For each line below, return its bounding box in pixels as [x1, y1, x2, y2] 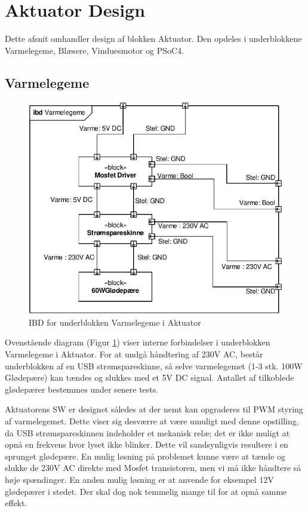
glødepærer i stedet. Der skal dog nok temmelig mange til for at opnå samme [5, 485, 287, 497]
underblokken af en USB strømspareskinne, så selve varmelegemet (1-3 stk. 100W [5, 359, 303, 372]
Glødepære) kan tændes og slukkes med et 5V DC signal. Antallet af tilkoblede [5, 371, 294, 384]
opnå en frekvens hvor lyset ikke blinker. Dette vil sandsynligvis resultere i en [5, 438, 288, 451]
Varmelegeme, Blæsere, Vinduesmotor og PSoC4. [5, 44, 184, 56]
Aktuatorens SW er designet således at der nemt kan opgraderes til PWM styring [5, 403, 303, 415]
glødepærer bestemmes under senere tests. [5, 383, 159, 395]
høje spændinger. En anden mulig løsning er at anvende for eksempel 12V [5, 473, 274, 485]
